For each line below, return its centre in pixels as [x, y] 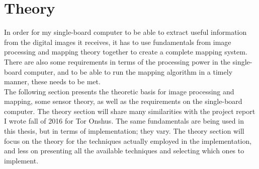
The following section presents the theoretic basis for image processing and [119, 91]
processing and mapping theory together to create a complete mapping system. [126, 52]
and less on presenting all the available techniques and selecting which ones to [124, 151]
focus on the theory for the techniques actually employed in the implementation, [128, 140]
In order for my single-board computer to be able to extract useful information [125, 32]
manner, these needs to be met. [52, 81]
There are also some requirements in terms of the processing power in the [117, 61]
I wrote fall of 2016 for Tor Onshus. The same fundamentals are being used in [124, 121]
